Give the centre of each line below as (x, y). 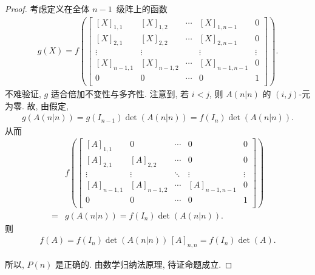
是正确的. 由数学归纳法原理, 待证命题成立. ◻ (144, 264)
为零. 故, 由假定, (37, 105)
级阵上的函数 (142, 8)
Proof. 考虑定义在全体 (47, 8)
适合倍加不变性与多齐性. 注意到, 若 (120, 94)
